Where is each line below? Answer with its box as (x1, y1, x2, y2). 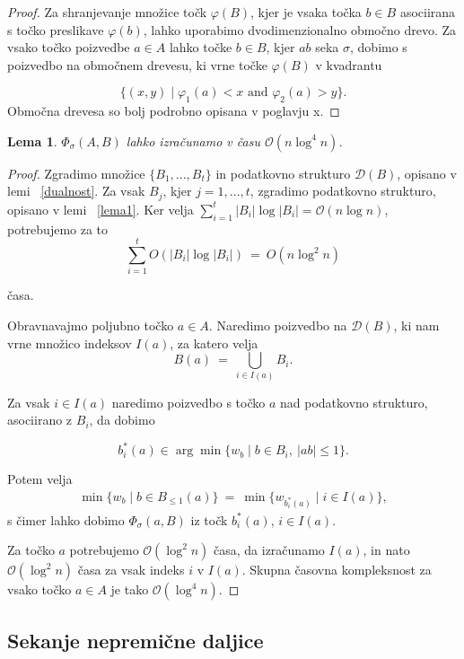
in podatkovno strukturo (215, 163, 351, 182)
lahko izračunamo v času (126, 131, 260, 150)
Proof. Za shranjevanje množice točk (7, 3, 207, 21)
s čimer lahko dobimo (7, 510, 125, 529)
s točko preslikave (7, 20, 104, 39)
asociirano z (7, 410, 73, 429)
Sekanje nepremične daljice (7, 626, 264, 654)
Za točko (7, 540, 55, 559)
